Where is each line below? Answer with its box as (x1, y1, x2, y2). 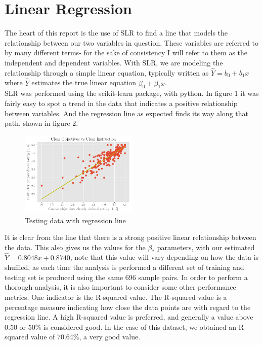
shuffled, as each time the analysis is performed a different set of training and (5, 262, 244, 272)
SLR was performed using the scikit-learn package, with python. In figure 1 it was (5, 88, 259, 98)
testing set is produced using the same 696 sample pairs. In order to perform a (5, 271, 248, 282)
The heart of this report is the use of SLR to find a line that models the (5, 27, 228, 38)
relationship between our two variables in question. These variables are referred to (5, 37, 258, 48)
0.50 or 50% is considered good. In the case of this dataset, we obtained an (5, 321, 237, 332)
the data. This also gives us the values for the (5, 241, 146, 252)
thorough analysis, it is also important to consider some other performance (5, 282, 236, 292)
